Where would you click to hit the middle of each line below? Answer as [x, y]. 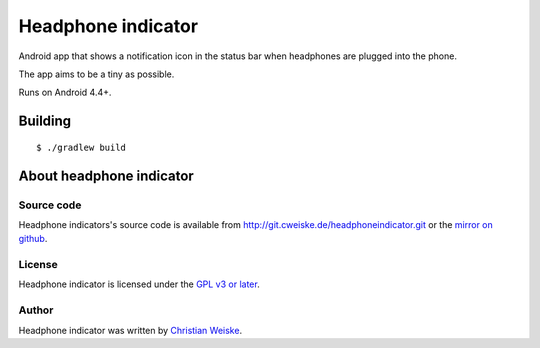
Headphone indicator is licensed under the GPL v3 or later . [139, 284]
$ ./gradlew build [81, 147]
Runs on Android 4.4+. [65, 92]
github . [33, 239]
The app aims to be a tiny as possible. [96, 74]
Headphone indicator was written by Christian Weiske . [130, 330]
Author [36, 310]
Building [45, 121]
